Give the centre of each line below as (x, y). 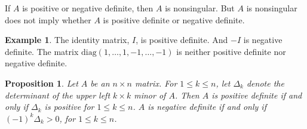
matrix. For (156, 83)
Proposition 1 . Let (42, 83)
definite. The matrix (42, 51)
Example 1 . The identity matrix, (67, 40)
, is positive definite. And (182, 40)
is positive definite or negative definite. (174, 19)
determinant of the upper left (58, 95)
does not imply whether (48, 19)
